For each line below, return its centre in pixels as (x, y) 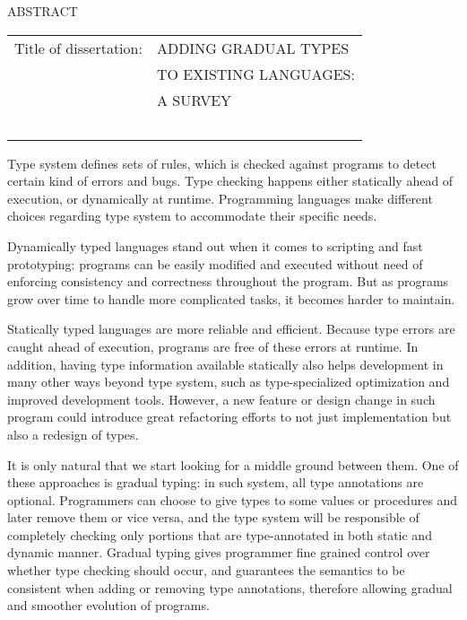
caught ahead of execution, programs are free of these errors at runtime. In (213, 346)
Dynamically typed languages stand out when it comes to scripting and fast (215, 245)
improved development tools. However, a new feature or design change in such (221, 399)
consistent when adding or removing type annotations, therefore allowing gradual (230, 587)
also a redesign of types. (73, 434)
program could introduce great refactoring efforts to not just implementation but (229, 417)
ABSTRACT (43, 11)
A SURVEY (194, 100)
